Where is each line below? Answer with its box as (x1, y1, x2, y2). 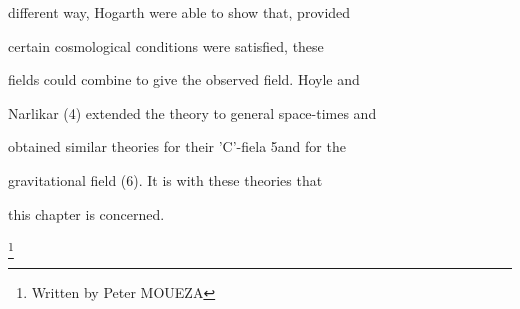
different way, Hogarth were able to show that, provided (8, 2, 351, 22)
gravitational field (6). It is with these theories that (8, 169, 323, 190)
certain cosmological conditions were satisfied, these (8, 35, 324, 56)
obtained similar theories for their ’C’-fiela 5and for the (8, 136, 346, 157)
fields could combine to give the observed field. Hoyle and (8, 69, 360, 90)
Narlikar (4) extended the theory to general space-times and (8, 102, 377, 123)
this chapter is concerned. (8, 203, 165, 224)
